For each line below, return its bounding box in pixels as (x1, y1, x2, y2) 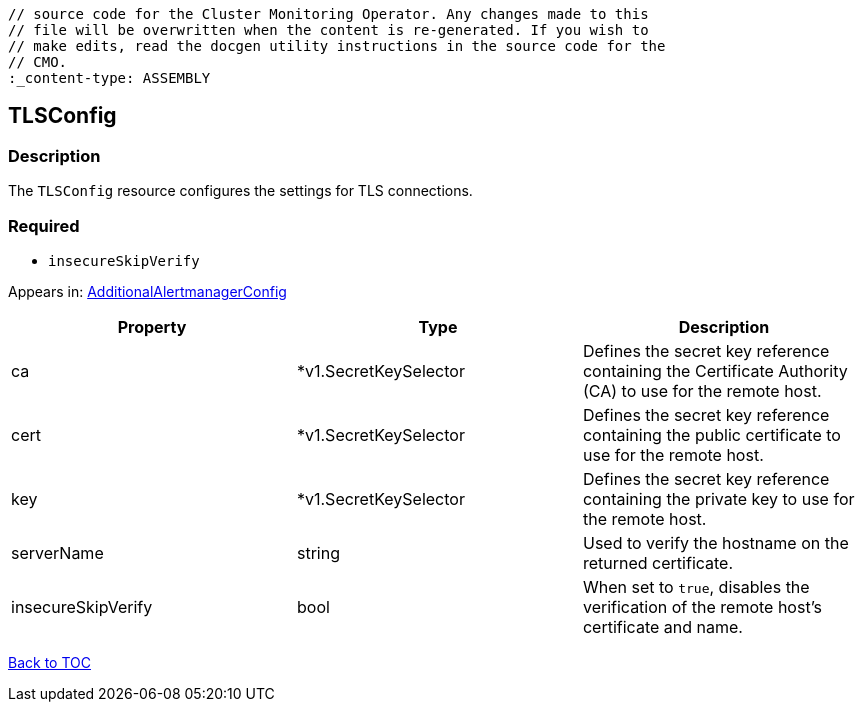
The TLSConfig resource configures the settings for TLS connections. (8, 182, 473, 200)
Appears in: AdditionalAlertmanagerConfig (8, 282, 287, 300)
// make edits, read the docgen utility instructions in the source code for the (8, 38, 666, 54)
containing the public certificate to (582, 424, 841, 445)
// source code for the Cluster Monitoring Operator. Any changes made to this (8, 6, 649, 22)
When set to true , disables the (582, 576, 810, 597)
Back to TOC (8, 653, 91, 671)
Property (117, 316, 187, 337)
